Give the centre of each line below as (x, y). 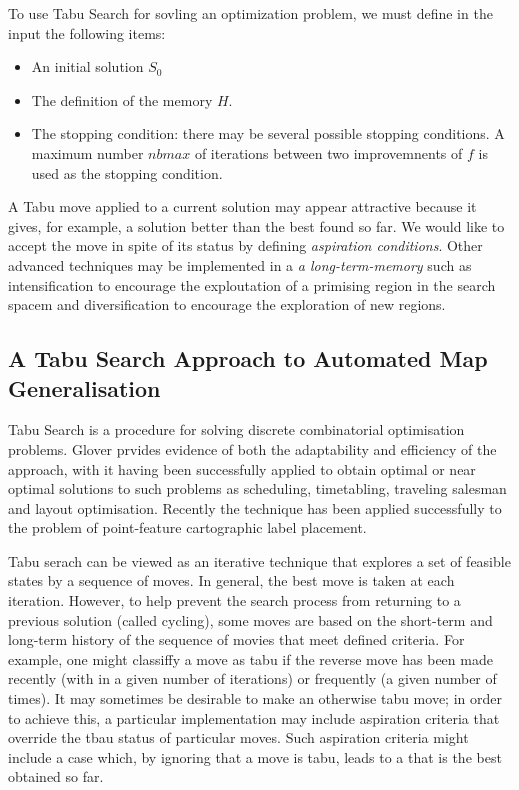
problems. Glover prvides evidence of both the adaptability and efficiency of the (252, 448)
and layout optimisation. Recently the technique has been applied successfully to (255, 507)
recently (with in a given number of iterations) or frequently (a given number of (252, 678)
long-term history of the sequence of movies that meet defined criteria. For (236, 639)
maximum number (87, 152)
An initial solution (87, 66)
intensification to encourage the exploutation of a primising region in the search (252, 284)
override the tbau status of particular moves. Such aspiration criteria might (238, 737)
